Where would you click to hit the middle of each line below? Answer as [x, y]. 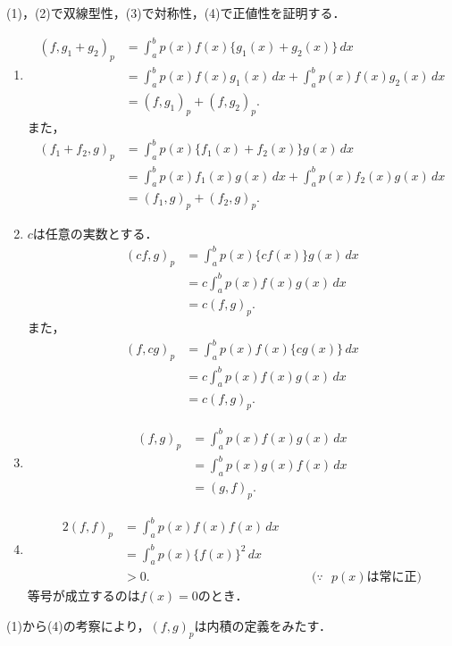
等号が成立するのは [84, 596]
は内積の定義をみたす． [263, 626]
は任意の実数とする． [95, 234]
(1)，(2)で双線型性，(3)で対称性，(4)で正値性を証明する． [176, 13]
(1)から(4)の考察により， [78, 626]
